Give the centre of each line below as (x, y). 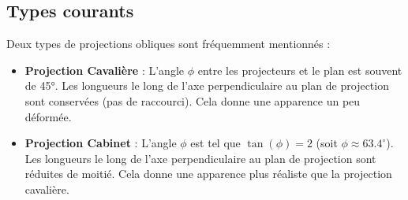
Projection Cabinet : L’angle (101, 143)
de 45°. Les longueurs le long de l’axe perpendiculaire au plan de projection (207, 85)
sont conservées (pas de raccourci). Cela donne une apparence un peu (193, 100)
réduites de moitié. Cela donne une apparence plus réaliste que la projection (208, 174)
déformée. (48, 116)
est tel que (215, 143)
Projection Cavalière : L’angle (104, 70)
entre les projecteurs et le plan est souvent (300, 70)
